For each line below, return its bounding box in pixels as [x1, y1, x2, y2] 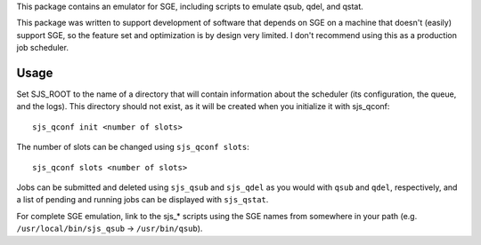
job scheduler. [16, 43, 69, 53]
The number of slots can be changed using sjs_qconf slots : [16, 142, 249, 153]
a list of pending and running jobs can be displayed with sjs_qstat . [16, 194, 269, 205]
